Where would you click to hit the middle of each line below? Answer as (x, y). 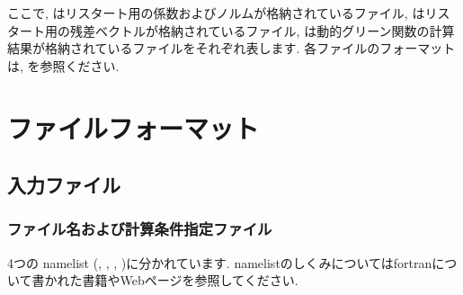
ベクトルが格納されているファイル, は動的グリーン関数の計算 (275, 30)
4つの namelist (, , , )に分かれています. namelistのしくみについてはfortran (220, 262)
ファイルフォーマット (134, 127)
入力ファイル (64, 185)
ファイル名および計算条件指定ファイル (140, 229)
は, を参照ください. (63, 65)
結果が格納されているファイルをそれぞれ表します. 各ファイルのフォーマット (231, 48)
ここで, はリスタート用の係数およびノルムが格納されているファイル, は (216, 13)
